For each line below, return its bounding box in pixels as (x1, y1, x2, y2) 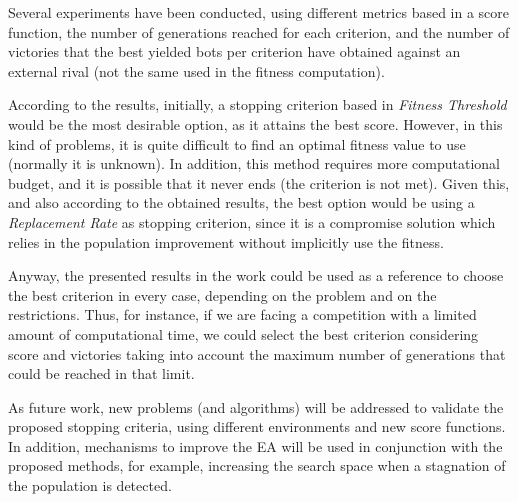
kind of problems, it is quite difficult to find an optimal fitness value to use (8, 133, 466, 154)
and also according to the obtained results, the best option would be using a (8, 192, 475, 213)
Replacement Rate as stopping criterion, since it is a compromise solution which (8, 211, 496, 232)
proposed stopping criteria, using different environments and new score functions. (8, 416, 506, 437)
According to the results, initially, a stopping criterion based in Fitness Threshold (8, 94, 507, 115)
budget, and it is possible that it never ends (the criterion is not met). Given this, (8, 172, 510, 193)
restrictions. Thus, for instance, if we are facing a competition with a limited (8, 304, 477, 325)
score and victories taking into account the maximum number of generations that (8, 343, 506, 364)
